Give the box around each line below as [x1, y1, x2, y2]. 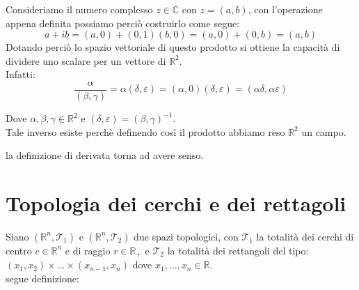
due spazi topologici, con [134, 229, 239, 243]
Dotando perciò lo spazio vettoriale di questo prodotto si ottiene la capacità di [6, 40, 340, 54]
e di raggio [65, 243, 111, 257]
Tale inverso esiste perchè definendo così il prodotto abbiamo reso [6, 124, 285, 139]
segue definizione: [6, 270, 79, 285]
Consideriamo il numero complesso [6, 2, 153, 16]
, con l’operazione [248, 2, 323, 16]
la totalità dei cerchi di [256, 229, 354, 243]
